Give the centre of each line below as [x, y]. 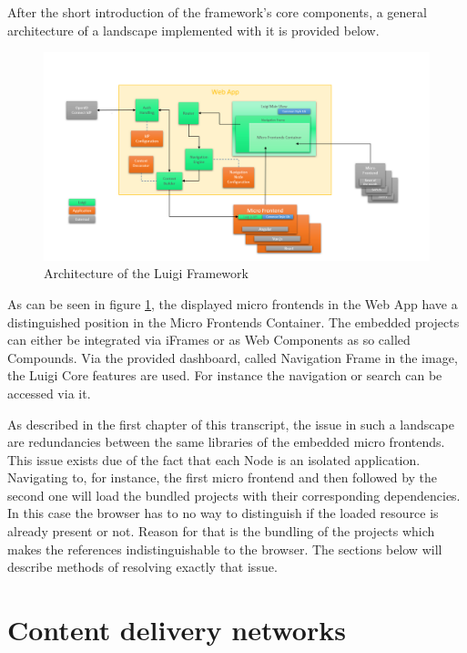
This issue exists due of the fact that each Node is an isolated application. [214, 459]
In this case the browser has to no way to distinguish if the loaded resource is [223, 513]
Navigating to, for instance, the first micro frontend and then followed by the [223, 477]
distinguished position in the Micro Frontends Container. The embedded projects [233, 321]
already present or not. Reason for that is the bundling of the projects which [221, 531]
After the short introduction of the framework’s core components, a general [217, 12]
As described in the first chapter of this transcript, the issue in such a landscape [231, 424]
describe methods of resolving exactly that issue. [142, 567]
